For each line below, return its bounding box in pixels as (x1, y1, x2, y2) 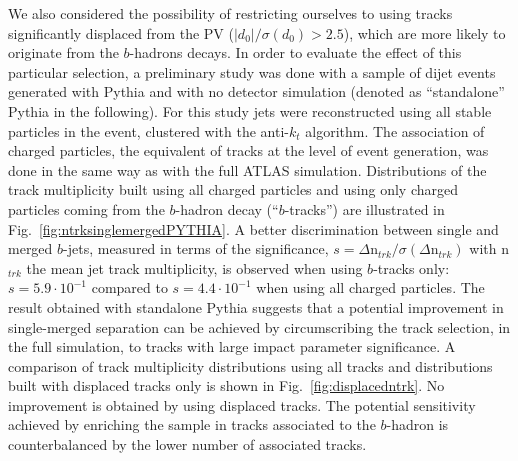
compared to (91, 277, 168, 298)
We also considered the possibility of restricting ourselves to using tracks (8, 3, 453, 23)
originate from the (8, 42, 119, 63)
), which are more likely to (343, 22, 506, 43)
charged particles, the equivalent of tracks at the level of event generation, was (8, 140, 489, 161)
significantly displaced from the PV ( (8, 22, 234, 43)
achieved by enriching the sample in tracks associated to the (8, 414, 376, 435)
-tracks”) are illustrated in (284, 198, 445, 219)
